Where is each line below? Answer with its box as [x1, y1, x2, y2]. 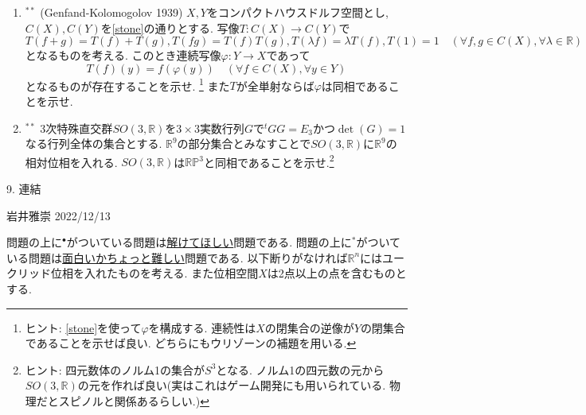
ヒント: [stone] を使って [25, 319, 142, 335]
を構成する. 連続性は [148, 319, 256, 335]
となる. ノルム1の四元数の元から [216, 361, 385, 378]
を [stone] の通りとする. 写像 [100, 19, 240, 36]
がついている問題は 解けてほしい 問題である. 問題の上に [66, 234, 352, 250]
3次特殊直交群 [40, 119, 113, 136]
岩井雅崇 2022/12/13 [6, 207, 111, 223]
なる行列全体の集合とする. [25, 135, 162, 152]
